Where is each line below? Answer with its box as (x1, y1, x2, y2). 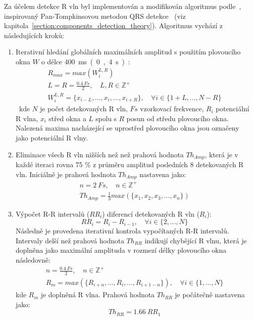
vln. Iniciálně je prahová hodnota (15, 169, 116, 179)
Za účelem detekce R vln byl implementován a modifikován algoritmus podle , (4, 1, 241, 11)
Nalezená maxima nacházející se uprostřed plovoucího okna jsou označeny (15, 123, 239, 133)
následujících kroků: (4, 30, 64, 40)
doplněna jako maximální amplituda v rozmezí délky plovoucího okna (15, 245, 226, 255)
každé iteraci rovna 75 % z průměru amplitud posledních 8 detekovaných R (15, 159, 244, 170)
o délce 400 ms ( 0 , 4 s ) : (41, 56, 130, 66)
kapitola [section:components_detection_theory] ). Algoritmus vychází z (4, 20, 223, 31)
